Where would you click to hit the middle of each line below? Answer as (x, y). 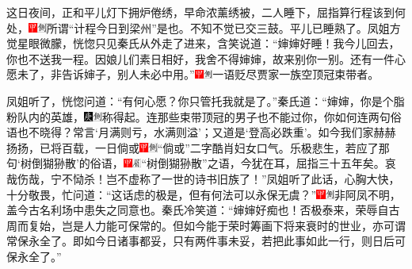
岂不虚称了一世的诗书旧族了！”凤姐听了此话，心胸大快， (253, 178)
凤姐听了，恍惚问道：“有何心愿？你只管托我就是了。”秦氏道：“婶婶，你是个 (200, 100)
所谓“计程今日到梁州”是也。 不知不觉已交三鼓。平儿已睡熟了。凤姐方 (223, 27)
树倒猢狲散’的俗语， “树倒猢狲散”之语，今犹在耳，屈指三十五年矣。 (202, 163)
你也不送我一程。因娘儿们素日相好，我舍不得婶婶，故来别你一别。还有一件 (200, 58)
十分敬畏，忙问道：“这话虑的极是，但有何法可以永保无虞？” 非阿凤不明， (204, 194)
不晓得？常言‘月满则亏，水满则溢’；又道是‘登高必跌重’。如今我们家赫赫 (212, 132)
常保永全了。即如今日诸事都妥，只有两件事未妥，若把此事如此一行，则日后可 (206, 241)
